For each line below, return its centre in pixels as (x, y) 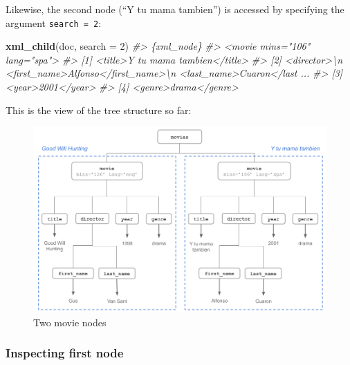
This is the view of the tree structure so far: (99, 110)
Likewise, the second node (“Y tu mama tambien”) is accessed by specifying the (175, 9)
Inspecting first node (65, 353)
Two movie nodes (70, 322)
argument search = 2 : (54, 22)
